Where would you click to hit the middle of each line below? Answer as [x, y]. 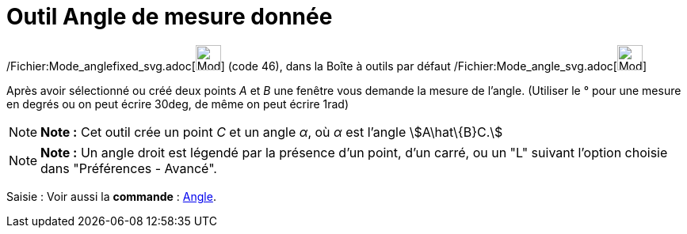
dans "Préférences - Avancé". [129, 168]
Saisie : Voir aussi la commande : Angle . [111, 196]
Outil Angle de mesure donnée [170, 17]
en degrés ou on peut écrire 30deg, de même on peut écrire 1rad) [178, 104]
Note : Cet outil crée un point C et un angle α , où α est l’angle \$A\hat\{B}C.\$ [272, 132]
